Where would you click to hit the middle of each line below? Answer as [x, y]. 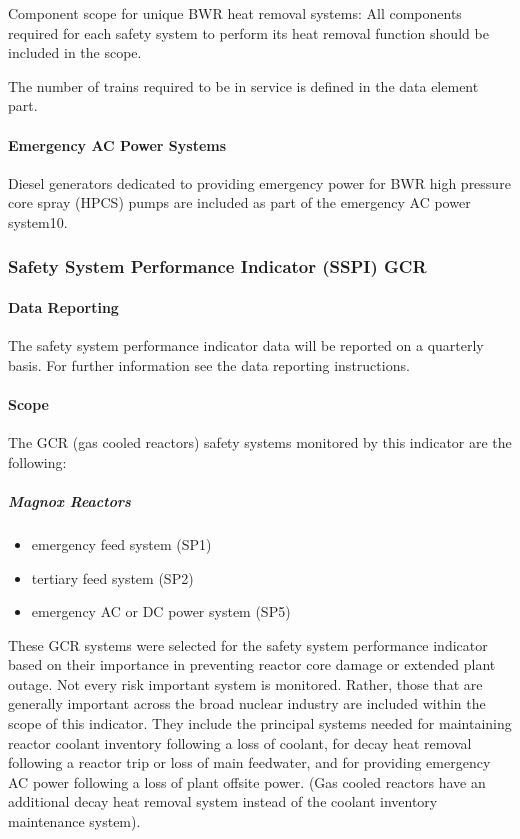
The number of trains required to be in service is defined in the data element [243, 85]
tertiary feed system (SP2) [112, 577]
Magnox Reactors [69, 500]
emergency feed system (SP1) [121, 543]
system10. [38, 221]
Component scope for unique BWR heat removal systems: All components [235, 13]
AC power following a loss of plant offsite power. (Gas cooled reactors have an [247, 781]
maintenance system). [74, 821]
